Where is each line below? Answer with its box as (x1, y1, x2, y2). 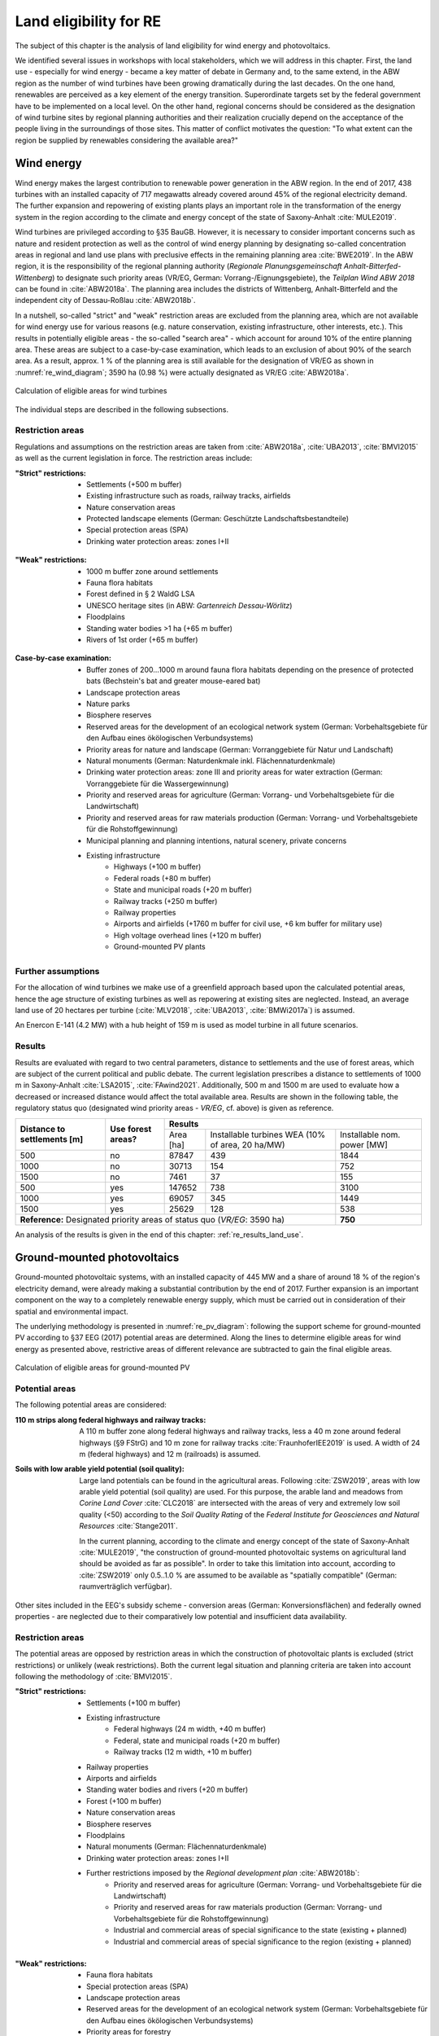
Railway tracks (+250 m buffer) (114, 896, 218, 906)
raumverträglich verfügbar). (79, 1582, 172, 1591)
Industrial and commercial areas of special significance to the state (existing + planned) (114, 1925, 407, 1935)
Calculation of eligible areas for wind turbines (15, 386, 167, 396)
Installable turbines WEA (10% (210, 1129, 326, 1140)
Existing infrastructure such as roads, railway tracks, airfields (86, 491, 291, 501)
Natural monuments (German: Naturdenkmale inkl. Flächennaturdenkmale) (86, 756, 336, 766)
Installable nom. (340, 1129, 401, 1140)
